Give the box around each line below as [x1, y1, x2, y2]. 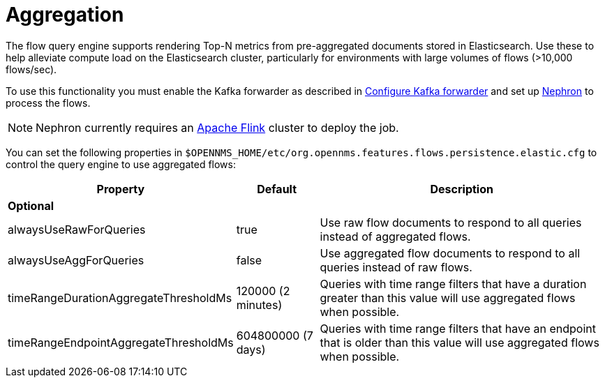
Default [257, 181, 297, 196]
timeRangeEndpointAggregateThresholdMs [8, 335, 234, 350]
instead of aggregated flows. [320, 229, 471, 243]
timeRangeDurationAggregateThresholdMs [8, 290, 232, 305]
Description [430, 181, 493, 196]
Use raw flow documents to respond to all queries [320, 215, 582, 230]
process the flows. [6, 96, 91, 109]
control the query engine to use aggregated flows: [6, 158, 236, 170]
